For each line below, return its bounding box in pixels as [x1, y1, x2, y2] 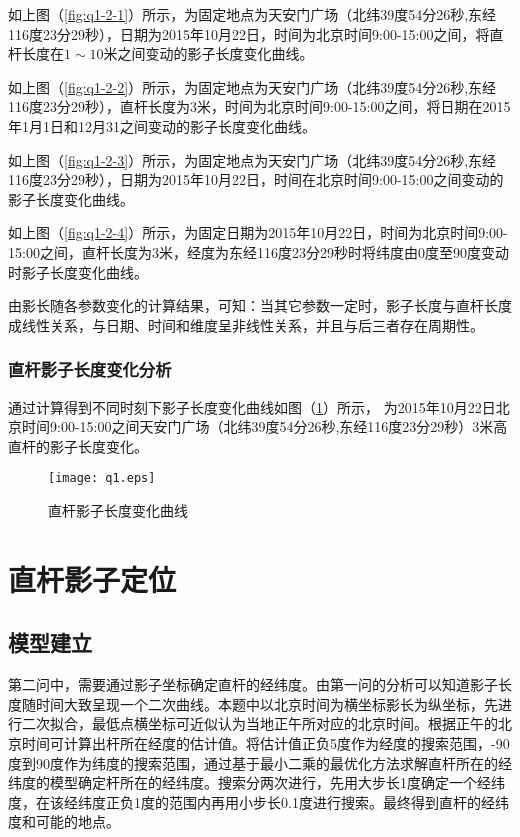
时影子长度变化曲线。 [8, 261, 148, 282]
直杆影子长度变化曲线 [48, 499, 188, 520]
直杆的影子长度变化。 [8, 435, 148, 456]
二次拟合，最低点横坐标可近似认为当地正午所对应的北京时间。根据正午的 [21, 713, 498, 734]
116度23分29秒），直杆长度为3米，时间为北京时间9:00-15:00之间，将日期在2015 [8, 96, 511, 117]
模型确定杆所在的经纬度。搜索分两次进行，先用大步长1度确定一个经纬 [49, 772, 505, 793]
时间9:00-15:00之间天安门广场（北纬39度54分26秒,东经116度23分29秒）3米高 [21, 416, 508, 437]
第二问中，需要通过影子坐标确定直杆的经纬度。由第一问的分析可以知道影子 [8, 674, 498, 695]
